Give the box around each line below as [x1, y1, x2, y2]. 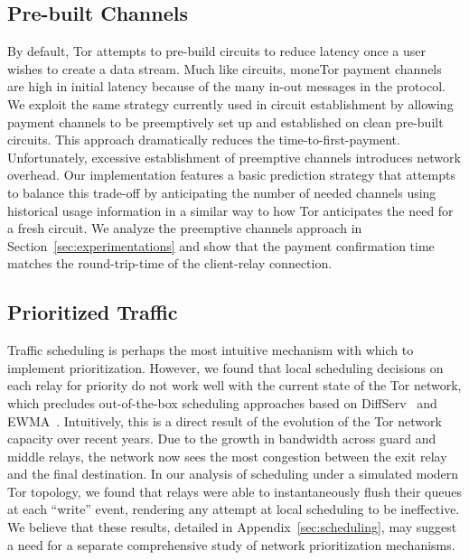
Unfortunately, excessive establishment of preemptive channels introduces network [7, 147, 461, 166]
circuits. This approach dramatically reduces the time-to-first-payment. [7, 130, 400, 149]
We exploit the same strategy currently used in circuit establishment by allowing [7, 94, 454, 113]
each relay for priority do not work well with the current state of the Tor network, [7, 376, 462, 395]
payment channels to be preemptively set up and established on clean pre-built [7, 112, 444, 131]
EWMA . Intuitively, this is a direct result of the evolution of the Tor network [7, 411, 442, 430]
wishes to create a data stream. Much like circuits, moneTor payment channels [7, 59, 442, 78]
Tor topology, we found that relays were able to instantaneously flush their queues [7, 481, 463, 500]
